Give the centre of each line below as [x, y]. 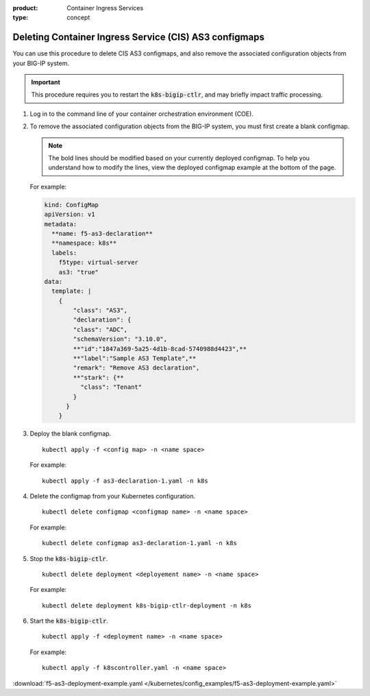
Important [46, 82]
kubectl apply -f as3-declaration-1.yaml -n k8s [125, 481]
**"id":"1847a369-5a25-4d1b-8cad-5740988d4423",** [160, 349]
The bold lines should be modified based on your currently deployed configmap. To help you [179, 158]
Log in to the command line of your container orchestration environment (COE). [141, 114]
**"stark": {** [99, 377]
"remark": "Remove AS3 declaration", [136, 368]
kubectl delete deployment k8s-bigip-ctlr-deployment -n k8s [147, 605]
